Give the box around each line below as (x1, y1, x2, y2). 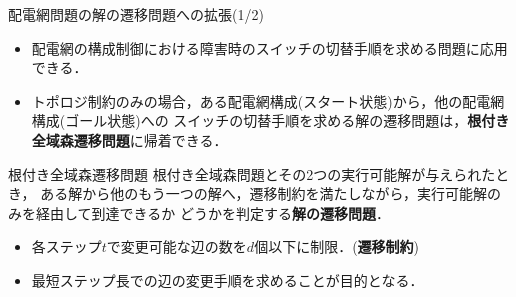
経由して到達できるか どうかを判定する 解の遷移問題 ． (35, 202, 390, 223)
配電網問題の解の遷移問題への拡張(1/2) (8, 4, 264, 24)
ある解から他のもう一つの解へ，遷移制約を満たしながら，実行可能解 (40, 183, 487, 204)
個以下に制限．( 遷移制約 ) (254, 236, 420, 257)
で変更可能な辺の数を (106, 236, 247, 257)
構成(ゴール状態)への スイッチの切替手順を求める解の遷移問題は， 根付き (31, 110, 510, 131)
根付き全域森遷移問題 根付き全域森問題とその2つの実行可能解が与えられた (8, 163, 496, 184)
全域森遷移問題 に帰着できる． (31, 129, 228, 150)
